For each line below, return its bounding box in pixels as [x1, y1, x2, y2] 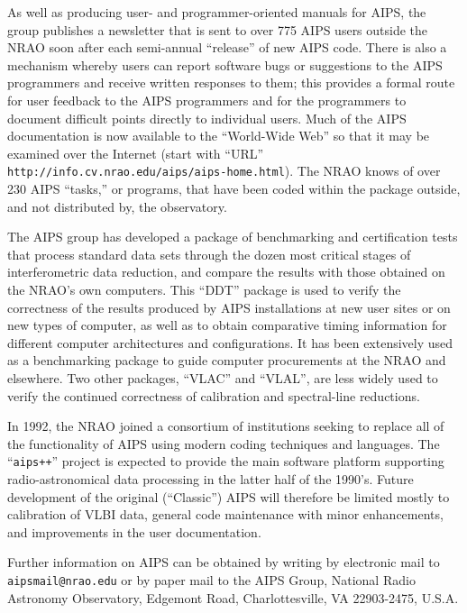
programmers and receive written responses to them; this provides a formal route [7, 73, 455, 92]
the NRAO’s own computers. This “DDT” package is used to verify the [7, 280, 401, 299]
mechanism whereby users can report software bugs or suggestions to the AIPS [7, 55, 443, 74]
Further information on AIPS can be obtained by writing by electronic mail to [7, 553, 440, 572]
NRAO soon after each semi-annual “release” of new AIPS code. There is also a [7, 38, 447, 57]
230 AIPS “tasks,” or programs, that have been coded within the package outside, [7, 179, 461, 198]
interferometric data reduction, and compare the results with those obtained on [7, 262, 445, 281]
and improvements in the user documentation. [7, 522, 261, 541]
